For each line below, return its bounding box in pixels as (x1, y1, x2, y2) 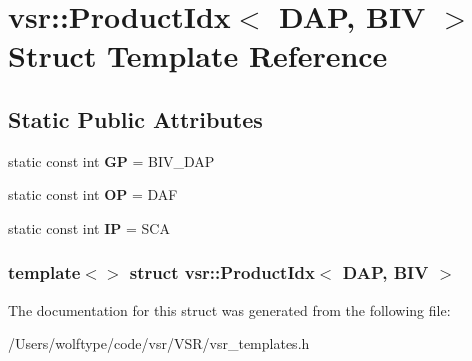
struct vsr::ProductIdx (129, 260, 315, 285)
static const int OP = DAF (8, 184, 178, 205)
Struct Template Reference (8, 35, 388, 76)
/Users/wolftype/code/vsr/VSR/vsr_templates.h (8, 333, 310, 354)
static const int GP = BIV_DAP (8, 150, 215, 171)
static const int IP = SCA (8, 217, 170, 238)
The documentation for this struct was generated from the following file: (8, 299, 451, 320)
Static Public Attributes (8, 103, 263, 134)
